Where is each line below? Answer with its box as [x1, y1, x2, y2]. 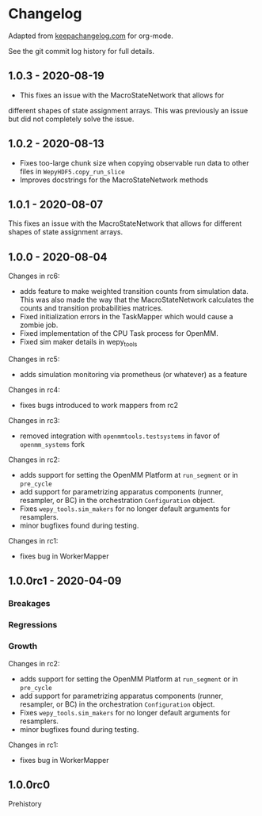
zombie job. [19, 320, 59, 330]
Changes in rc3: [8, 415, 61, 425]
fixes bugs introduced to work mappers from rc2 [19, 400, 179, 410]
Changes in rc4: [8, 385, 61, 395]
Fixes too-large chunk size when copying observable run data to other [19, 158, 249, 167]
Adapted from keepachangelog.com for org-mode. [8, 31, 174, 40]
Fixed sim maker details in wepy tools [19, 337, 138, 349]
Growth [8, 641, 38, 652]
